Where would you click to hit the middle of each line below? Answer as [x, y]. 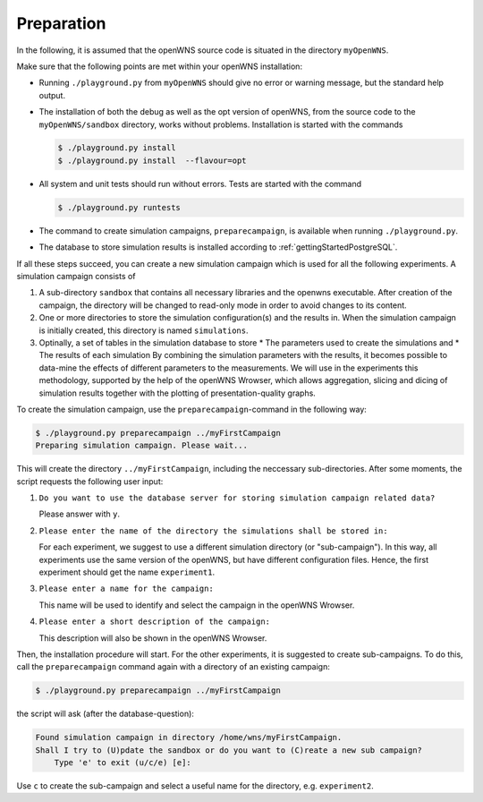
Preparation [61, 23]
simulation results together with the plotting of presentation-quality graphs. [178, 393]
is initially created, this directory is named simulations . [144, 330]
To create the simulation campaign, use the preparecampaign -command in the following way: [191, 409]
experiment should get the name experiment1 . [127, 572]
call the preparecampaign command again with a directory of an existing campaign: [174, 667]
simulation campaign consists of [76, 276]
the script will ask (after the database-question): [105, 714]
